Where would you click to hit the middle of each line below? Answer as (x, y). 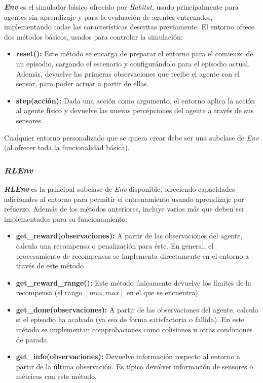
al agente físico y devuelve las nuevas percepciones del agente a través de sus (135, 110)
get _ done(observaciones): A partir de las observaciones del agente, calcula (137, 309)
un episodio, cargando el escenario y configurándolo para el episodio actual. (133, 63)
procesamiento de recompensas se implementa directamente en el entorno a (133, 255)
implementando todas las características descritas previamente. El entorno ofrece (129, 27)
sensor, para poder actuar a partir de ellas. (82, 83)
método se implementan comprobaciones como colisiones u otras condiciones (134, 329)
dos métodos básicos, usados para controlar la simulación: (93, 36)
